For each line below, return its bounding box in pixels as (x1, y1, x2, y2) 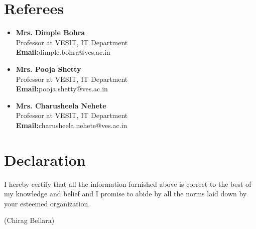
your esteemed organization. (4, 198, 90, 208)
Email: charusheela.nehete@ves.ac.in (16, 120, 127, 130)
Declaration (4, 149, 86, 170)
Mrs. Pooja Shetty (16, 63, 81, 74)
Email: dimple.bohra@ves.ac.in (16, 47, 110, 57)
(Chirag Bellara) (4, 215, 55, 225)
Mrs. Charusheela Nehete (16, 100, 106, 110)
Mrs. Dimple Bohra (16, 27, 85, 38)
